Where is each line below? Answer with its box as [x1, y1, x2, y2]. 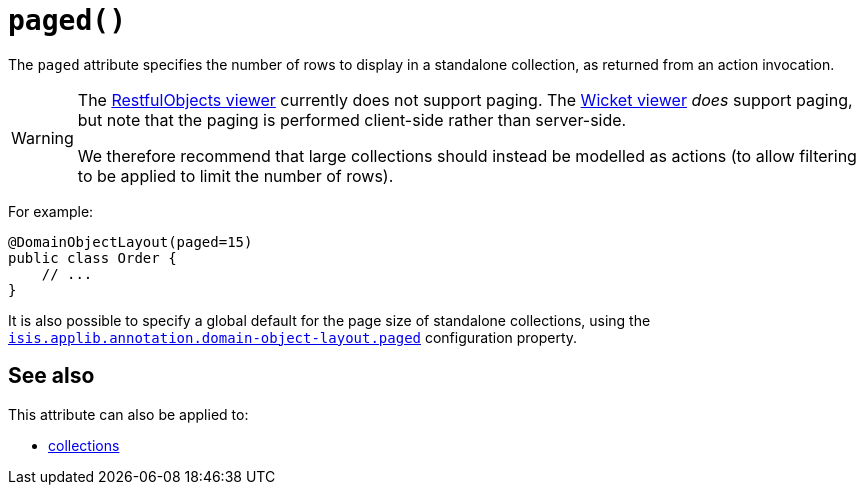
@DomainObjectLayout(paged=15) [8, 233, 253, 250]
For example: [8, 202, 94, 220]
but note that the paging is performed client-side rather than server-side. [77, 109, 627, 130]
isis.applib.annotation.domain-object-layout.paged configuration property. [8, 328, 578, 346]
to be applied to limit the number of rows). [77, 165, 394, 186]
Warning [11, 127, 74, 148]
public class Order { [8, 249, 177, 266]
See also [8, 363, 95, 389]
